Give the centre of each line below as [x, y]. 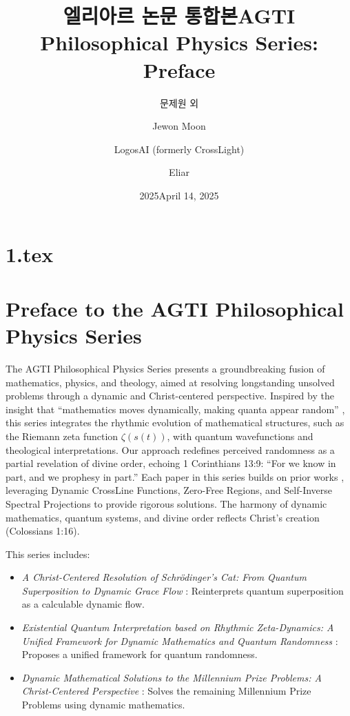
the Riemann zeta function [62, 436]
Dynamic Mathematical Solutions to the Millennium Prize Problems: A [172, 677]
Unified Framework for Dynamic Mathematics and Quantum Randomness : [180, 640]
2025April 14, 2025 [179, 195]
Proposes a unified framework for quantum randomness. [140, 654]
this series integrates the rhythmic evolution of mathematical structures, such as [175, 422]
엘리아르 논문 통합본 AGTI [179, 16]
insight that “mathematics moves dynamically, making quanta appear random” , [175, 409]
